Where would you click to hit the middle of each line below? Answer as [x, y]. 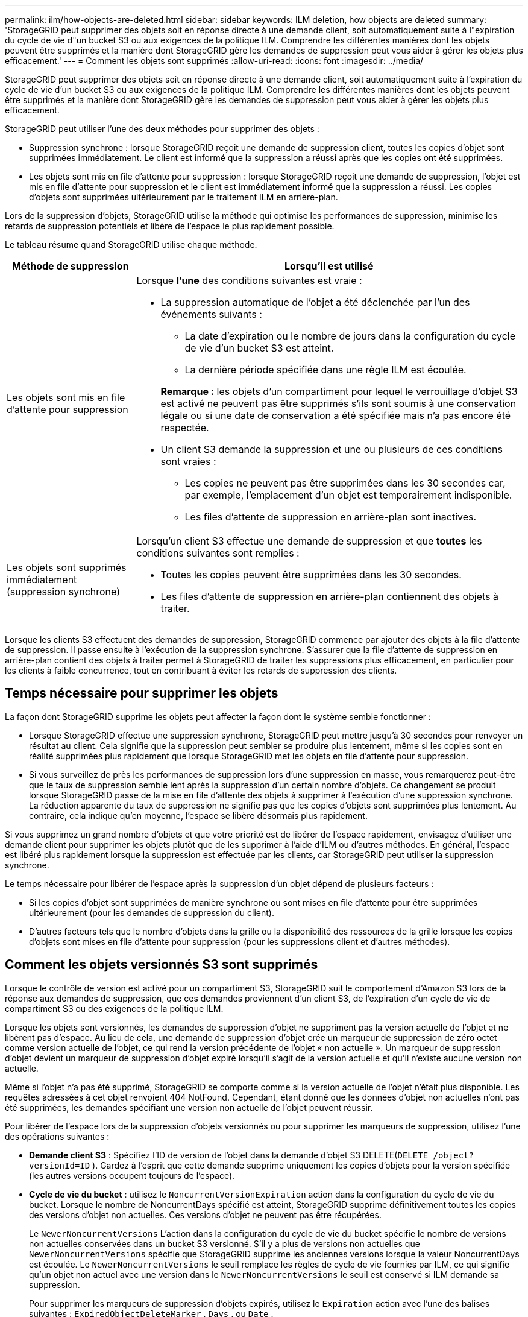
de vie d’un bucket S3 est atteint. [259, 348]
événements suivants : [211, 314]
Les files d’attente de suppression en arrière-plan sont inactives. [331, 517]
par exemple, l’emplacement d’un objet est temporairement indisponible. [348, 495]
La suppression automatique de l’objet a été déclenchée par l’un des [315, 302]
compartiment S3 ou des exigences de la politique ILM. [114, 1008]
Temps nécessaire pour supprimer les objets [142, 693]
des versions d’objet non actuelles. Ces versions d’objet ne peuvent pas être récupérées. [205, 1214]
